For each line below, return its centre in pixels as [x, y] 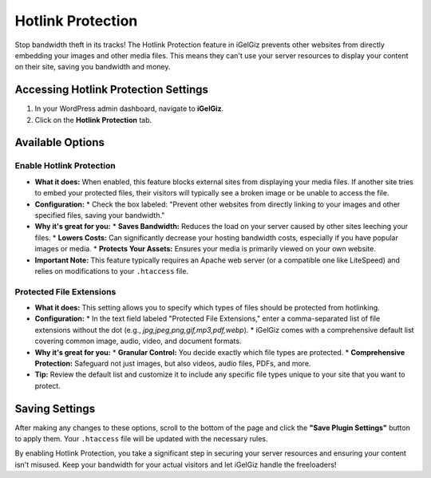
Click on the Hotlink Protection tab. [93, 120]
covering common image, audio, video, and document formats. [138, 341]
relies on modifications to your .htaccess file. [112, 271]
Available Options [60, 142]
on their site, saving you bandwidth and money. [93, 67]
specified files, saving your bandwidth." [100, 215]
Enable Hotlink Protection [65, 166]
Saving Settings [55, 408]
